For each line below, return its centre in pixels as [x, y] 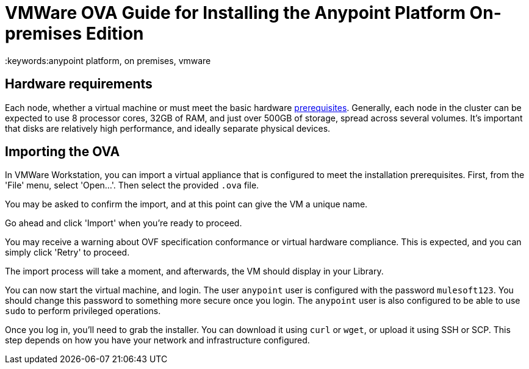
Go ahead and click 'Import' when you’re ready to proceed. [124, 223]
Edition [115, 34]
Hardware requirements [79, 84]
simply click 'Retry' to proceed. [67, 253]
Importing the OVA [63, 152]
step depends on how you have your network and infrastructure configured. [157, 340]
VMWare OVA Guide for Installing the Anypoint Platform [235, 13]
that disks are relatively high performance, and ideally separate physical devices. [168, 128]
